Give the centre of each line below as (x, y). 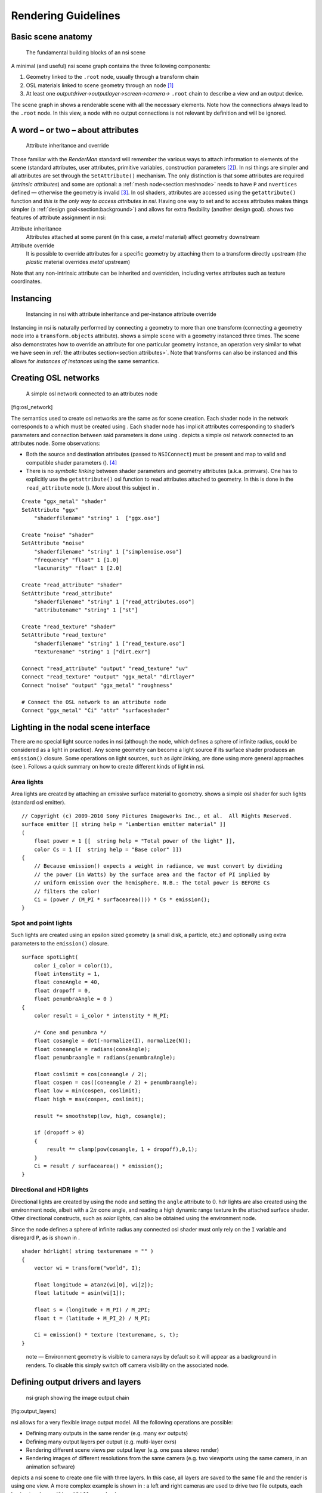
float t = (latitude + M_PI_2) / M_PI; (92, 1318)
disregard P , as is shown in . (45, 1238)
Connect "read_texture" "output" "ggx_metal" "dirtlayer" (108, 677)
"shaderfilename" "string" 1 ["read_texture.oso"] (109, 643)
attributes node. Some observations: (56, 443)
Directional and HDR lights (50, 1190)
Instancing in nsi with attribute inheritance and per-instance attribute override (121, 314)
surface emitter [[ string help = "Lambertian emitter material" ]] (124, 824)
